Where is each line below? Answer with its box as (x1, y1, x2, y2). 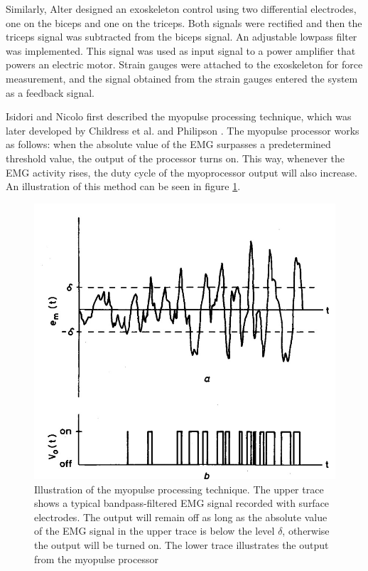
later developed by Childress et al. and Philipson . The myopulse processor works (6, 122, 359, 137)
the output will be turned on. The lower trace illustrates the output (34, 538, 329, 552)
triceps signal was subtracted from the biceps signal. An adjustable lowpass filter (6, 29, 357, 44)
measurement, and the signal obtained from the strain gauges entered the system (6, 70, 358, 85)
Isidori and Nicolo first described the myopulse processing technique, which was (6, 109, 352, 124)
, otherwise (282, 523, 330, 538)
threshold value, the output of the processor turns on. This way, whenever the (6, 150, 345, 165)
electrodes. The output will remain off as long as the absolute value (34, 509, 328, 524)
